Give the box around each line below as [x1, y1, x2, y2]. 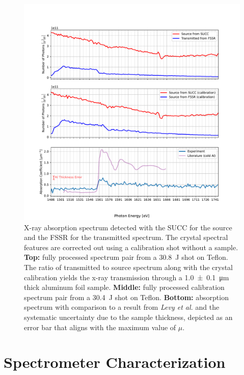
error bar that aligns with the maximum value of [24, 322, 176, 332]
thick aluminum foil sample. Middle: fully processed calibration [24, 282, 225, 292]
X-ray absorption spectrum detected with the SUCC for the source [24, 222, 232, 232]
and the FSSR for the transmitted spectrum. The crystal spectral [24, 232, 228, 243]
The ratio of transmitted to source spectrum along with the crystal [24, 261, 233, 272]
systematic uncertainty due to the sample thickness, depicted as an [24, 311, 233, 322]
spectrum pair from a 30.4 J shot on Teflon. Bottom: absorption [24, 291, 229, 302]
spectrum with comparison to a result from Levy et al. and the [24, 302, 220, 312]
